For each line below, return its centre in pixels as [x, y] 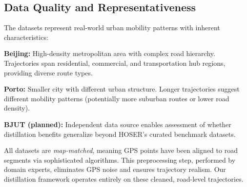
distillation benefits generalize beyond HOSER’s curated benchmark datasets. [120, 134]
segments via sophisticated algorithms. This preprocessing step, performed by [120, 159]
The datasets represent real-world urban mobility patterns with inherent [112, 28]
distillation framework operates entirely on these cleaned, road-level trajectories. [124, 178]
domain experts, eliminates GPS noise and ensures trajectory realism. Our [115, 169]
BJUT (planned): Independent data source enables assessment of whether [118, 124]
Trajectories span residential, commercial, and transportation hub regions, [115, 63]
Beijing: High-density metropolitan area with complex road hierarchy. [110, 53]
